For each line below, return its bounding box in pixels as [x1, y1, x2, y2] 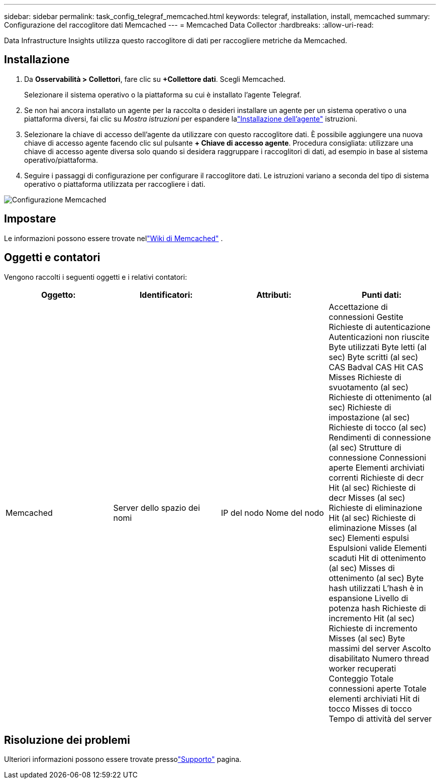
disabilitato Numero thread [328, 653, 429, 663]
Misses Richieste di [328, 372, 401, 382]
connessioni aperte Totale [328, 683, 427, 694]
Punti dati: [362, 289, 402, 300]
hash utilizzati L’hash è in [328, 583, 423, 593]
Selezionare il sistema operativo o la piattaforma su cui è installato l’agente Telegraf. [24, 90, 301, 99]
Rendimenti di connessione [328, 432, 431, 442]
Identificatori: [139, 289, 193, 300]
